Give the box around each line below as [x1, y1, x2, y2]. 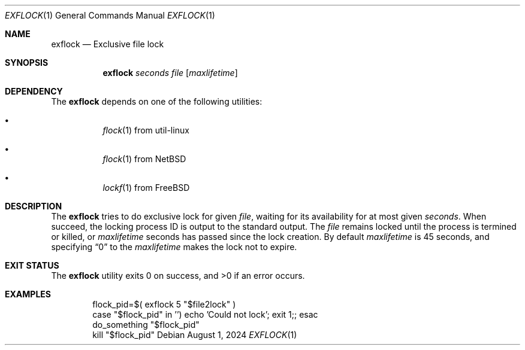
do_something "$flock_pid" [92, 319, 200, 330]
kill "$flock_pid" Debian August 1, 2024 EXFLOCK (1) [92, 330, 297, 340]
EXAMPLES [5, 289, 51, 299]
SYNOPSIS [5, 57, 49, 68]
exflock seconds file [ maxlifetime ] [102, 68, 238, 78]
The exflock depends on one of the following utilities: [51, 96, 262, 106]
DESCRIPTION [5, 201, 62, 211]
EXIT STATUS [5, 260, 59, 270]
